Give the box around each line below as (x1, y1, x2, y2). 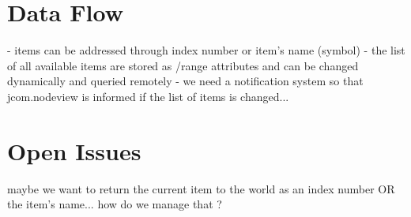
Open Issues (7, 134, 141, 166)
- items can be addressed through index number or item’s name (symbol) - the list (7, 42, 405, 58)
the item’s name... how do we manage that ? (7, 196, 222, 212)
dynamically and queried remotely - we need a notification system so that (7, 73, 364, 89)
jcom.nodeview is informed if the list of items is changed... (7, 88, 289, 104)
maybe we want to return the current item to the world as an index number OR (7, 180, 395, 196)
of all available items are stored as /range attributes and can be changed (7, 57, 359, 73)
